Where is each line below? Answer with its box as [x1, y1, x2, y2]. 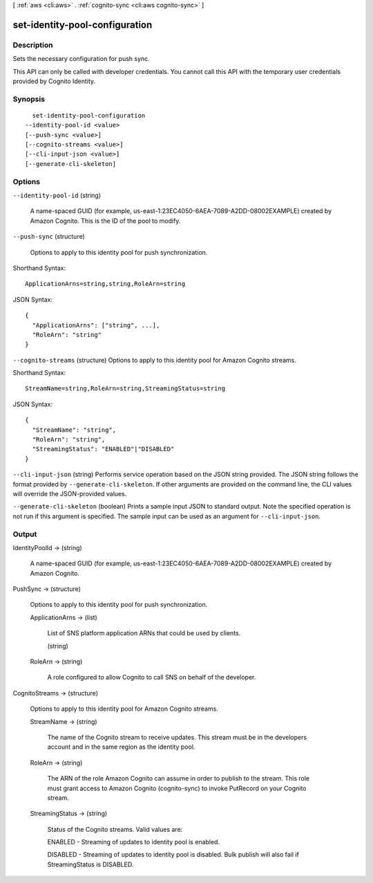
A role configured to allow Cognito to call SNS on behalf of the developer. [47, 673, 256, 682]
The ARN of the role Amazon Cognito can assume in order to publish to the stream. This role [47, 774, 310, 783]
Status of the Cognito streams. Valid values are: [47, 825, 183, 833]
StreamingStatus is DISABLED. [47, 860, 134, 868]
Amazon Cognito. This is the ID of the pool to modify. [30, 217, 181, 225]
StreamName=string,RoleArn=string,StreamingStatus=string [25, 385, 226, 392]
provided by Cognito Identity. [12, 77, 96, 85]
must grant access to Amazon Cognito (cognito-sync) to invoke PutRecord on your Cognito [47, 784, 307, 792]
